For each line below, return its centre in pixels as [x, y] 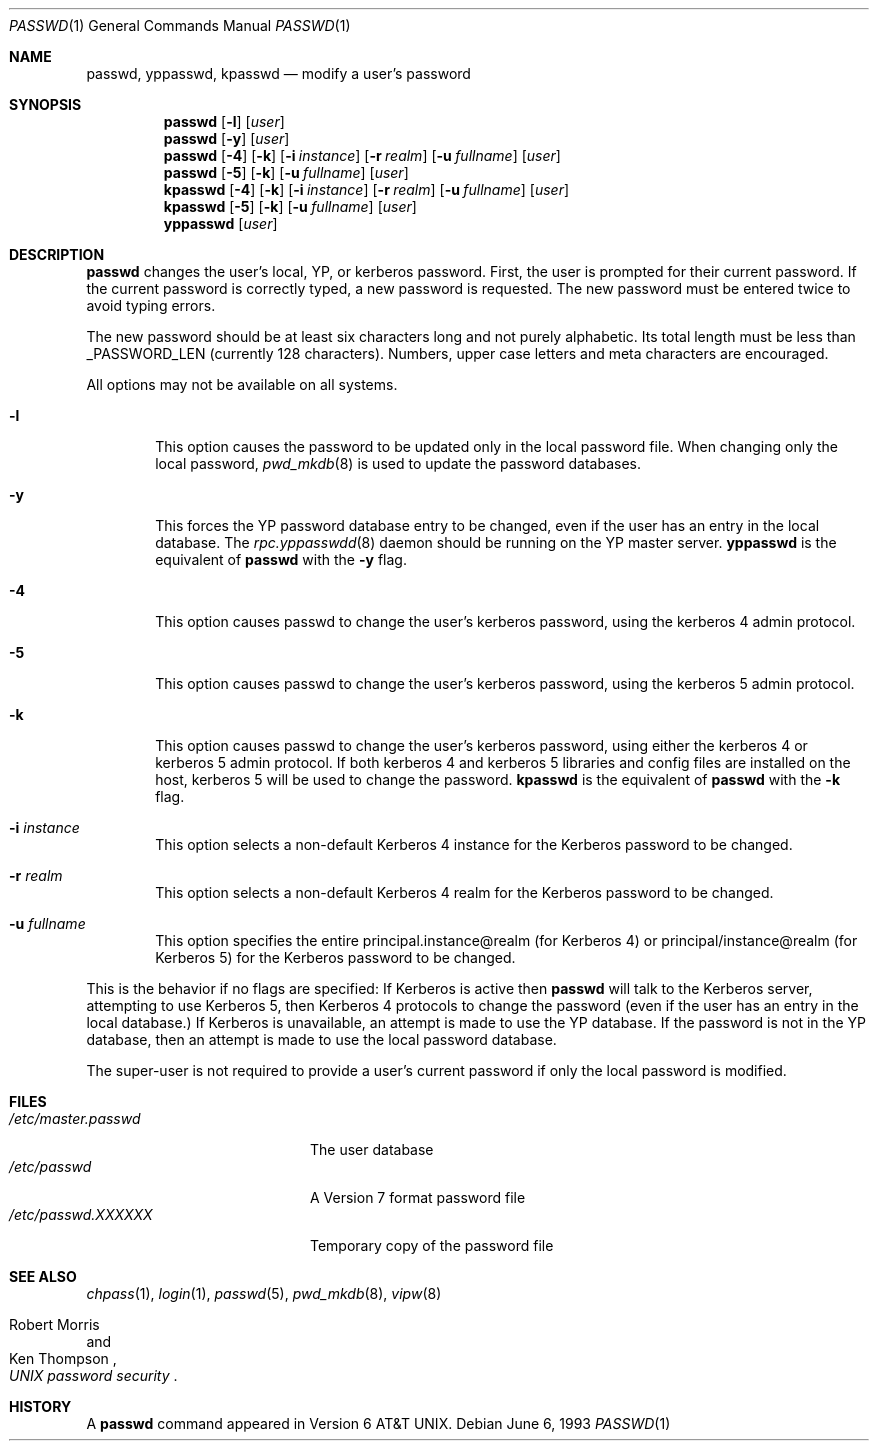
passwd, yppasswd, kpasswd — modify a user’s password [278, 73]
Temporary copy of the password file [432, 1245]
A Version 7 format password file [418, 1197]
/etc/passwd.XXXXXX [81, 1214]
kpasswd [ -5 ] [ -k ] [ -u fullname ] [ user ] [290, 206]
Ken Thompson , [63, 1358]
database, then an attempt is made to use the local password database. [321, 1039]
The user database [372, 1149]
